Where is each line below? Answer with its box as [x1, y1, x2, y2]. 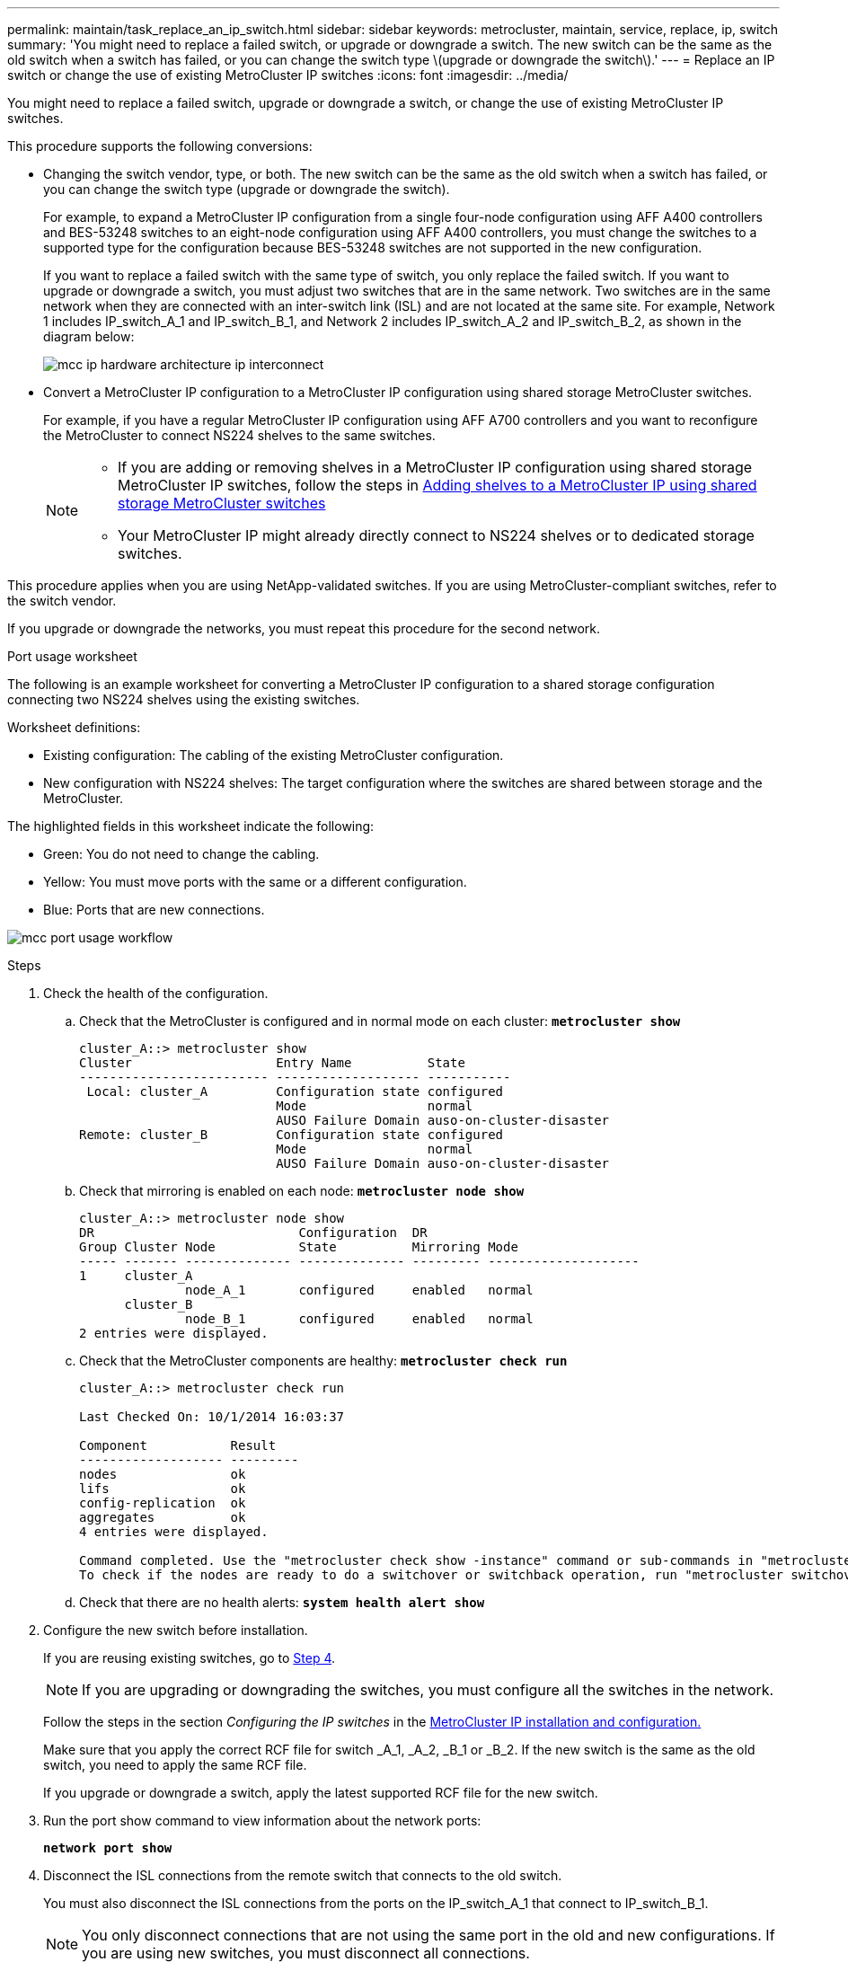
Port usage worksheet [7, 649, 137, 664]
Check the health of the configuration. [43, 985, 269, 1001]
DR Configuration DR [79, 1225, 428, 1240]
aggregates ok [79, 1510, 246, 1525]
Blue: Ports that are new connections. [43, 902, 265, 917]
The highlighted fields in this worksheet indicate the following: [7, 818, 375, 834]
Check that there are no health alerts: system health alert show [79, 1595, 485, 1610]
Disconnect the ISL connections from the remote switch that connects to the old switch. [43, 1868, 562, 1883]
